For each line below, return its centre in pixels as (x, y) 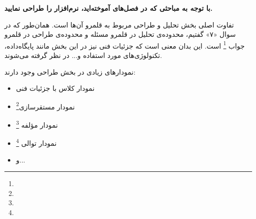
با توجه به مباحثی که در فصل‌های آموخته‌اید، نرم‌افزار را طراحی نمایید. (109, 8)
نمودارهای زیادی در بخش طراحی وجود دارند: (70, 71)
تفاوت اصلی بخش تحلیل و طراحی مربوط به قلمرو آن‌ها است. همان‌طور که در (119, 24)
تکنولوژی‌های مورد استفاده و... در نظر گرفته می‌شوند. (83, 55)
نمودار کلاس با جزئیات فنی (55, 88)
